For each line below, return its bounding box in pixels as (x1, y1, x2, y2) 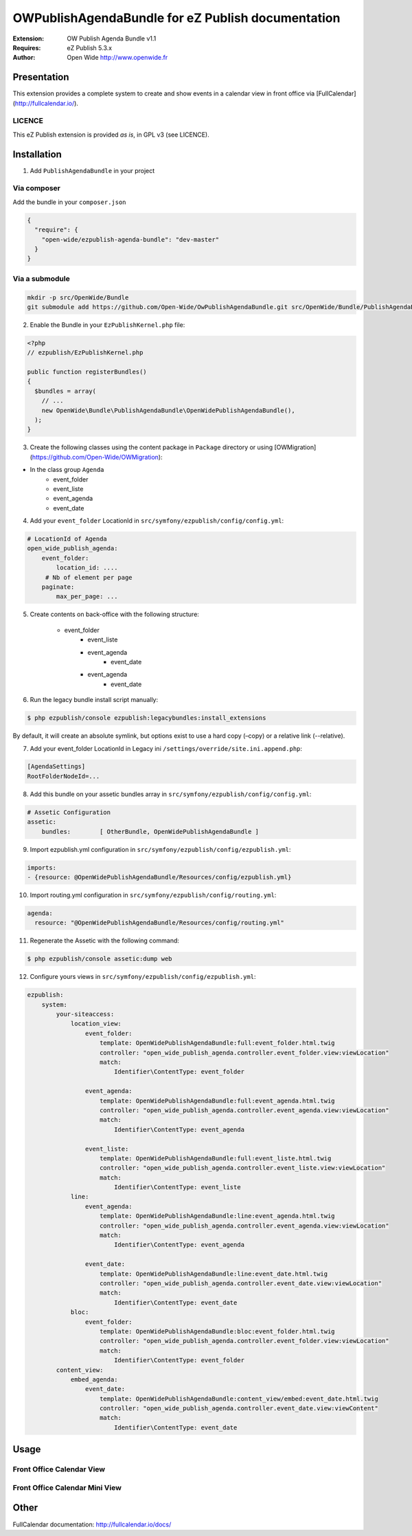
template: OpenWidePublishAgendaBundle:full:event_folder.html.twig (100, 1039, 336, 1047)
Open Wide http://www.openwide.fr (67, 54, 168, 62)
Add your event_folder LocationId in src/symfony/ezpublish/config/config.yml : (30, 517, 284, 525)
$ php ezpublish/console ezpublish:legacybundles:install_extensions (27, 714, 266, 722)
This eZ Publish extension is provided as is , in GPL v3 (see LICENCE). (12, 131, 209, 139)
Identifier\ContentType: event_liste (113, 1184, 241, 1191)
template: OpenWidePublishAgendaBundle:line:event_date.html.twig (100, 1269, 328, 1278)
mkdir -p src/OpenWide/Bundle (27, 293, 129, 302)
